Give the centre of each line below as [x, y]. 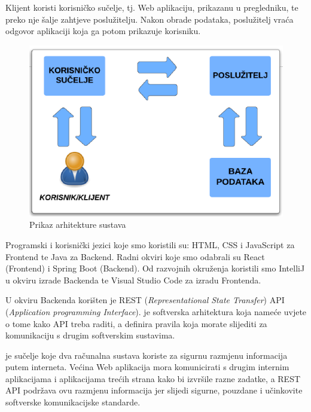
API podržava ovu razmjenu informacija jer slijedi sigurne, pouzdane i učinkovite [154, 390]
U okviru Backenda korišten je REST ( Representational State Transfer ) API [145, 300]
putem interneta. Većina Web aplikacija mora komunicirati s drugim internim [147, 367]
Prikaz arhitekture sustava [78, 225]
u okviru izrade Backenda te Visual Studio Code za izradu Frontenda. [133, 280]
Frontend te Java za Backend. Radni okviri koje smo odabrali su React [135, 256]
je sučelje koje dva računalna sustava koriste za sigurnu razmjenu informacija [147, 355]
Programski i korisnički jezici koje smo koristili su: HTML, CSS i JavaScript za [150, 244]
